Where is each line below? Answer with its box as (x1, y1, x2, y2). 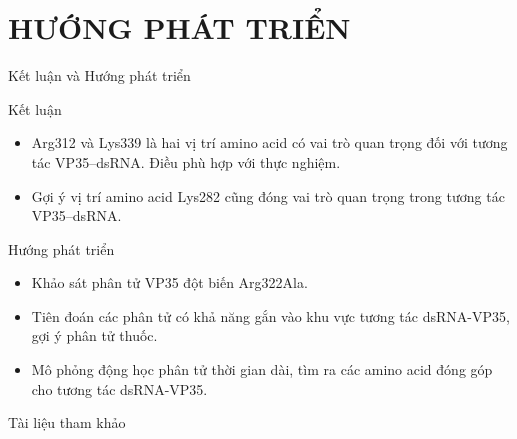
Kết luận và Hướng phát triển (8, 65, 191, 86)
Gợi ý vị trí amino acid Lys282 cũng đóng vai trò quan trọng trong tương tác (31, 185, 505, 206)
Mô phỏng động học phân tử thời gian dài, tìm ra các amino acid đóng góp (31, 359, 493, 380)
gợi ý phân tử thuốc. (31, 325, 158, 346)
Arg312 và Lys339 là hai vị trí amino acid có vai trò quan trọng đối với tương (31, 132, 508, 153)
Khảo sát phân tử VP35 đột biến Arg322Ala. (31, 272, 308, 293)
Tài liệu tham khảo (8, 412, 126, 433)
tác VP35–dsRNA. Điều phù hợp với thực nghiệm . (31, 151, 341, 172)
